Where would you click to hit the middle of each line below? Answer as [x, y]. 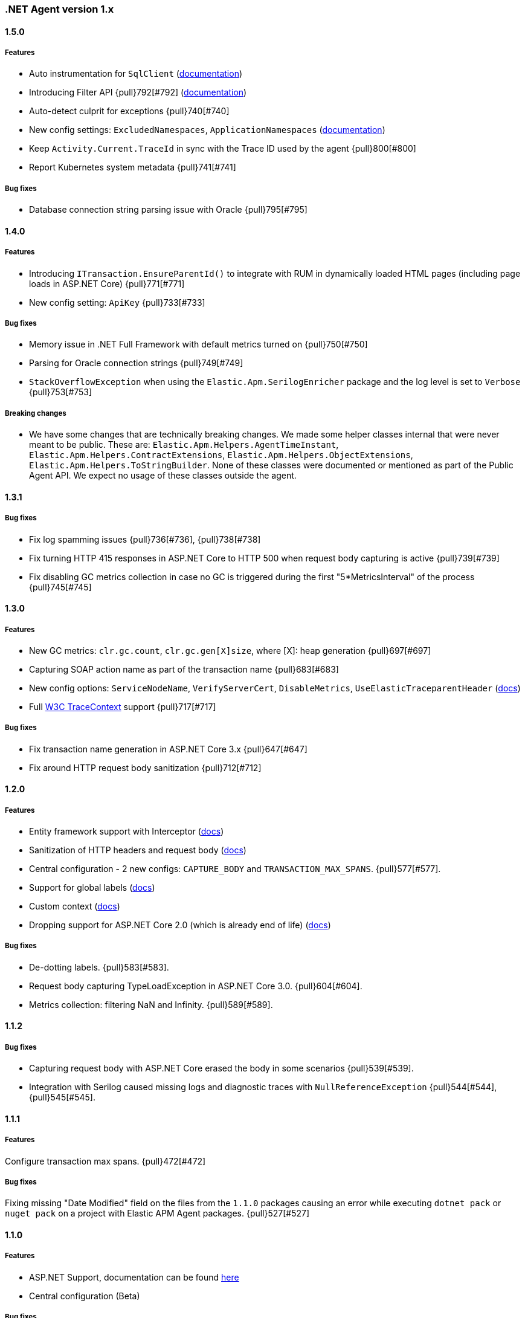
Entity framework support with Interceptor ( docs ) [127, 832]
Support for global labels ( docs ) [92, 888]
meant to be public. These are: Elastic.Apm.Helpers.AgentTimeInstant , [184, 445]
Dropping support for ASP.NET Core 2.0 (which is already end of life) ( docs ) [180, 925]
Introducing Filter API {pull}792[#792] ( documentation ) [138, 92]
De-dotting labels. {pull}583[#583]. [99, 967]
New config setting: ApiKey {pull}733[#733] [117, 302]
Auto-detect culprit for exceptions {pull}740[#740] [129, 111]
